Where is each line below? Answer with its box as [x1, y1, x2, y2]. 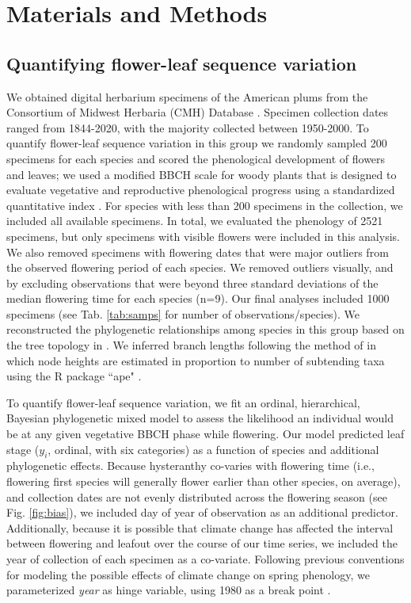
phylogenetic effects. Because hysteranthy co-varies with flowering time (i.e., [6, 457, 375, 474]
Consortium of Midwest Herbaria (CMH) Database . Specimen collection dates [6, 104, 389, 120]
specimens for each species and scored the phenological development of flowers [6, 150, 386, 166]
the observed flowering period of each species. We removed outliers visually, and [6, 259, 394, 276]
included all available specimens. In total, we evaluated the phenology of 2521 [6, 212, 383, 229]
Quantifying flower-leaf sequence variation [6, 51, 357, 75]
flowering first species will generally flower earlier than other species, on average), [6, 473, 401, 490]
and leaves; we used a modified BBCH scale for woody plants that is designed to [6, 166, 397, 182]
